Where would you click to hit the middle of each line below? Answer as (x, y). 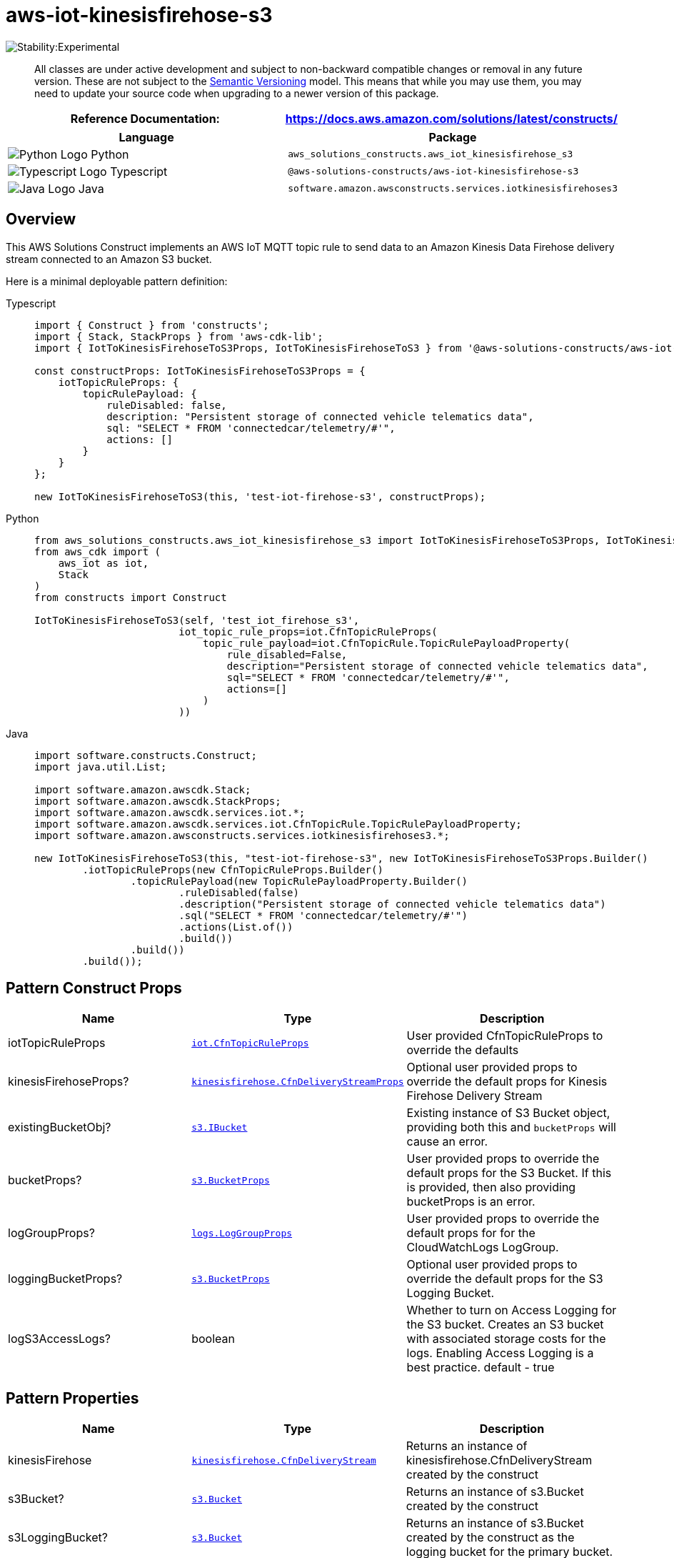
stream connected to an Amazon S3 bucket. (109, 259)
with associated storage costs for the (506, 1339)
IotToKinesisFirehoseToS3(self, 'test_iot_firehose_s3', (197, 620)
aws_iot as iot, (104, 563)
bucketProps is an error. (471, 1202)
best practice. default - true (481, 1368)
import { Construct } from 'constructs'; (152, 325)
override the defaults (463, 1050)
